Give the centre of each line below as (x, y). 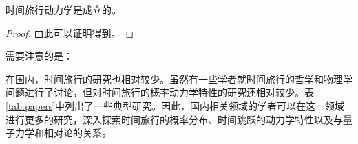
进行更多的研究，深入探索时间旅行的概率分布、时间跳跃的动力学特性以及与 (174, 119)
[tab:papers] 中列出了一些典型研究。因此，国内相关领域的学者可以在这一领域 (175, 105)
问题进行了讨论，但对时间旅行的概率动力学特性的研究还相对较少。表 (160, 92)
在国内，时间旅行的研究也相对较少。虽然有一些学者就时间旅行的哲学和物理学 (179, 79)
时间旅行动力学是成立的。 (63, 10)
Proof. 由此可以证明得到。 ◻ (70, 33)
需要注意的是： (39, 56)
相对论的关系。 (77, 133)
